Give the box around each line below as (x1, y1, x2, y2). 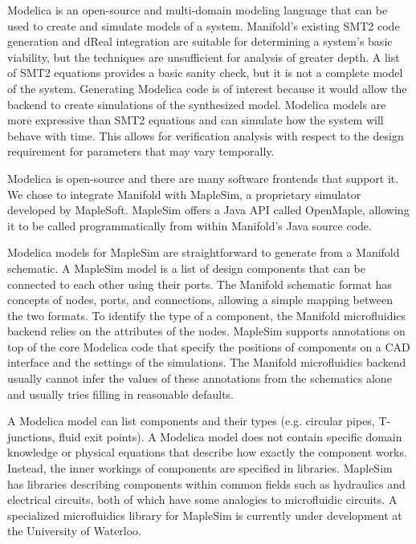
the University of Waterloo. (7, 522, 142, 539)
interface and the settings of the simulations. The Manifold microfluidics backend (7, 354, 406, 371)
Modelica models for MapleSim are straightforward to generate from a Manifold (7, 244, 400, 261)
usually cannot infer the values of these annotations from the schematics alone (7, 370, 392, 387)
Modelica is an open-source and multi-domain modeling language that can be (7, 2, 388, 18)
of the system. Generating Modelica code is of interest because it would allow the (7, 79, 407, 96)
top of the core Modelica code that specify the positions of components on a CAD (7, 338, 410, 355)
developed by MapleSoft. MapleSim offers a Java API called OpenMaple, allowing (7, 201, 410, 218)
